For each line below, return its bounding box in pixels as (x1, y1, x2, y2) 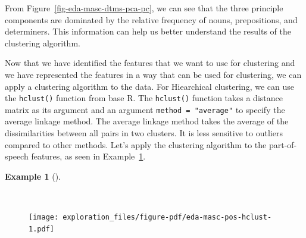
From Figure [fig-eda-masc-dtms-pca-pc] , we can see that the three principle (5, 2, 283, 14)
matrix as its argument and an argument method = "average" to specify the (5, 103, 285, 115)
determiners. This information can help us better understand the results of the (5, 25, 291, 37)
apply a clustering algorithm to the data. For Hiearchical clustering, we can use (5, 80, 294, 92)
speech (5, 150, 29, 162)
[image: (29, 213, 59, 222)
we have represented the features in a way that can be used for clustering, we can (5, 68, 302, 80)
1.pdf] (29, 224, 54, 233)
